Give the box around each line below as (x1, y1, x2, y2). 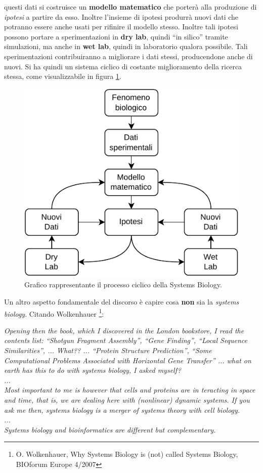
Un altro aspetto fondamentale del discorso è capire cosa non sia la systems (4, 296, 239, 307)
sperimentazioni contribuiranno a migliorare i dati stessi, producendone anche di (4, 51, 253, 61)
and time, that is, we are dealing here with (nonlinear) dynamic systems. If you (4, 395, 250, 405)
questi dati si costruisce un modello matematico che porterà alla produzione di (4, 2, 257, 12)
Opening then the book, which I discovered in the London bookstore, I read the (4, 325, 244, 335)
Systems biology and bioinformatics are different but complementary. (4, 424, 216, 435)
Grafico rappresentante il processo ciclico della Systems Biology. (24, 279, 222, 290)
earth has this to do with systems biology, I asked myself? (4, 365, 181, 375)
